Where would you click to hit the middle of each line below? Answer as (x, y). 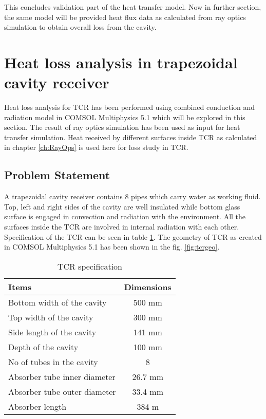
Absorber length (37, 406)
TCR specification (90, 266)
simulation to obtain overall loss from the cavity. (80, 27)
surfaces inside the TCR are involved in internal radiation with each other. (122, 227)
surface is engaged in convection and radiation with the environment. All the (125, 216)
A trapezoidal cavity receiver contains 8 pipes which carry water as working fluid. (132, 196)
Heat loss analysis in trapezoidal (121, 62)
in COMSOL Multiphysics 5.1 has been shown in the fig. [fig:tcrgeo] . (112, 247)
